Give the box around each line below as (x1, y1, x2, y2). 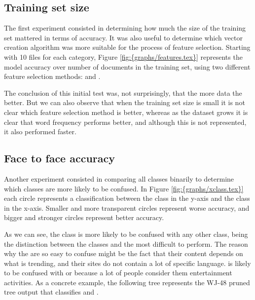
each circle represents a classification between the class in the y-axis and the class (4, 193, 250, 203)
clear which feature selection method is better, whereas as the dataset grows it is (4, 107, 248, 117)
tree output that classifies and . (4, 287, 99, 297)
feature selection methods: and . (4, 71, 101, 81)
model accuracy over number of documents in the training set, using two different (4, 61, 251, 72)
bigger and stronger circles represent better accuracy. (4, 212, 164, 223)
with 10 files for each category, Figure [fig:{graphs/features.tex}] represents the (4, 51, 243, 62)
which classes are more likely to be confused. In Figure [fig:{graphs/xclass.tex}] (4, 183, 244, 193)
